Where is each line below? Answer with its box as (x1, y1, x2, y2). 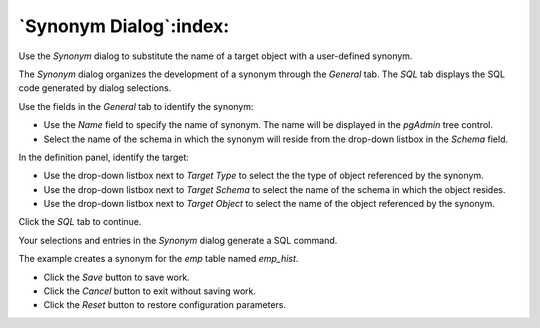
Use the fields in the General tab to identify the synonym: (18, 100, 254, 112)
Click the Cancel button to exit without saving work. (43, 285, 257, 297)
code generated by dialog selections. (18, 82, 172, 94)
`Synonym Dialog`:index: (18, 15, 230, 37)
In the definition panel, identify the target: (18, 151, 190, 163)
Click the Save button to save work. (43, 271, 190, 283)
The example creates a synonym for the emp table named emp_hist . (18, 253, 299, 265)
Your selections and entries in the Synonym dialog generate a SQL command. (18, 234, 338, 246)
